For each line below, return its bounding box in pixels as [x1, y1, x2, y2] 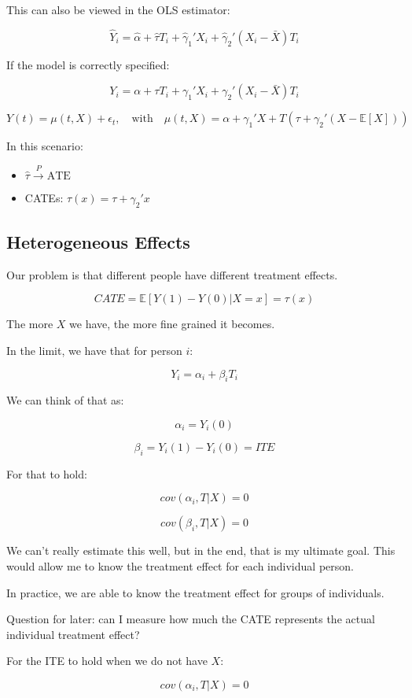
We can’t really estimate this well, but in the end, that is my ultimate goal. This [6, 542, 395, 559]
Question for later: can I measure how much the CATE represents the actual [6, 611, 375, 627]
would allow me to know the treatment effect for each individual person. [6, 557, 354, 574]
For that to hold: [6, 465, 87, 482]
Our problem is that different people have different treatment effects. [6, 266, 338, 283]
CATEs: [24, 189, 64, 205]
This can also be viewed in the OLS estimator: [6, 2, 230, 17]
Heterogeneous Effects [6, 229, 190, 253]
